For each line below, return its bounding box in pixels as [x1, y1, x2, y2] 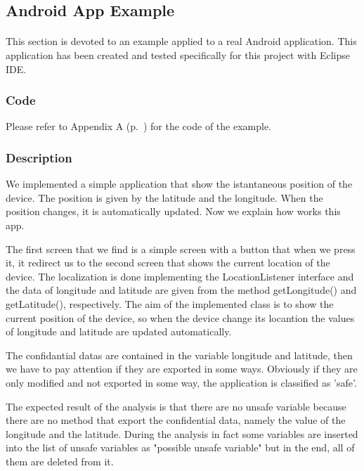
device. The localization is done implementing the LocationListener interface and [6, 269, 354, 283]
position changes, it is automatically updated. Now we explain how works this [6, 204, 341, 219]
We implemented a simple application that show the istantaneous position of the [6, 176, 353, 191]
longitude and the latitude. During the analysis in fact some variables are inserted [6, 426, 358, 441]
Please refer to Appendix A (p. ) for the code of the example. [6, 119, 271, 134]
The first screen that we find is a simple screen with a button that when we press [6, 241, 356, 256]
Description [6, 148, 72, 166]
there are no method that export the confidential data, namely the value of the [6, 413, 346, 427]
